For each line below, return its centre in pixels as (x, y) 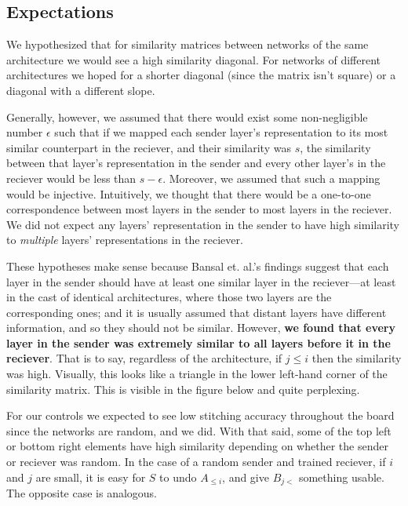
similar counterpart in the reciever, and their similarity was (149, 147)
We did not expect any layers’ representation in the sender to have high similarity (203, 224)
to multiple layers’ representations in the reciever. (125, 240)
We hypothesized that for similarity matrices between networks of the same (188, 44)
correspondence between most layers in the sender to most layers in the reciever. (199, 209)
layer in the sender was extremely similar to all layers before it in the (199, 342)
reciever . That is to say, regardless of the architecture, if (144, 358)
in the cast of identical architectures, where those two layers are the (169, 297)
